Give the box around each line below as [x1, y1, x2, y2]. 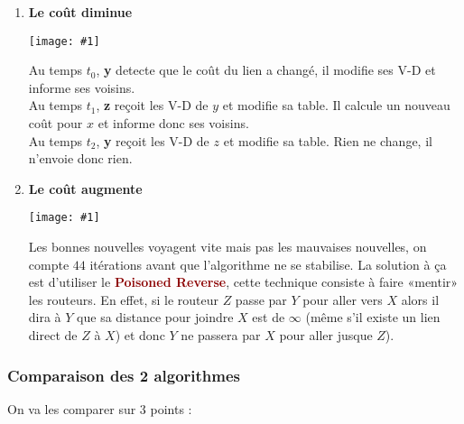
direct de [28, 326, 78, 345]
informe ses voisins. [28, 78, 135, 97]
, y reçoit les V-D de [96, 131, 209, 150]
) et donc [115, 326, 165, 345]
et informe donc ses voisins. [97, 114, 249, 133]
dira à [28, 308, 61, 327]
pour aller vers [302, 290, 383, 309]
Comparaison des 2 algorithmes [7, 364, 241, 386]
